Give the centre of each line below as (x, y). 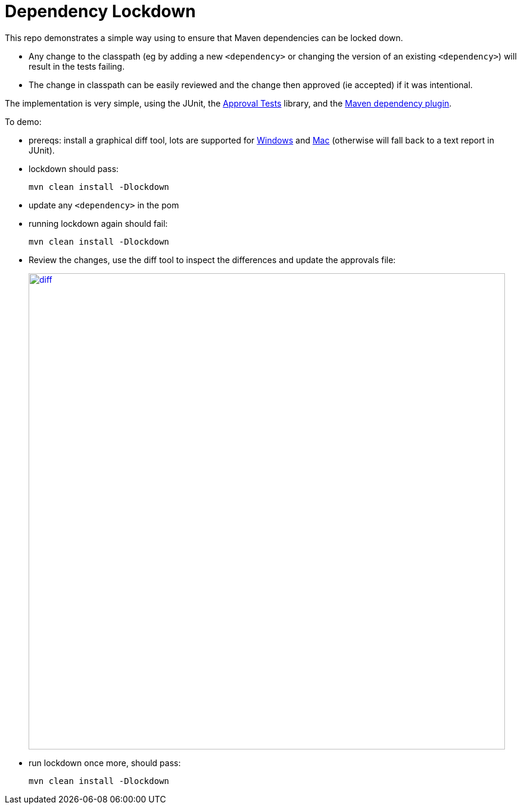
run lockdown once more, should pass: (105, 763)
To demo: (23, 121)
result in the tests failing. (77, 66)
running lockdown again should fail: (98, 223)
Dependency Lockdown (100, 11)
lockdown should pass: (74, 168)
